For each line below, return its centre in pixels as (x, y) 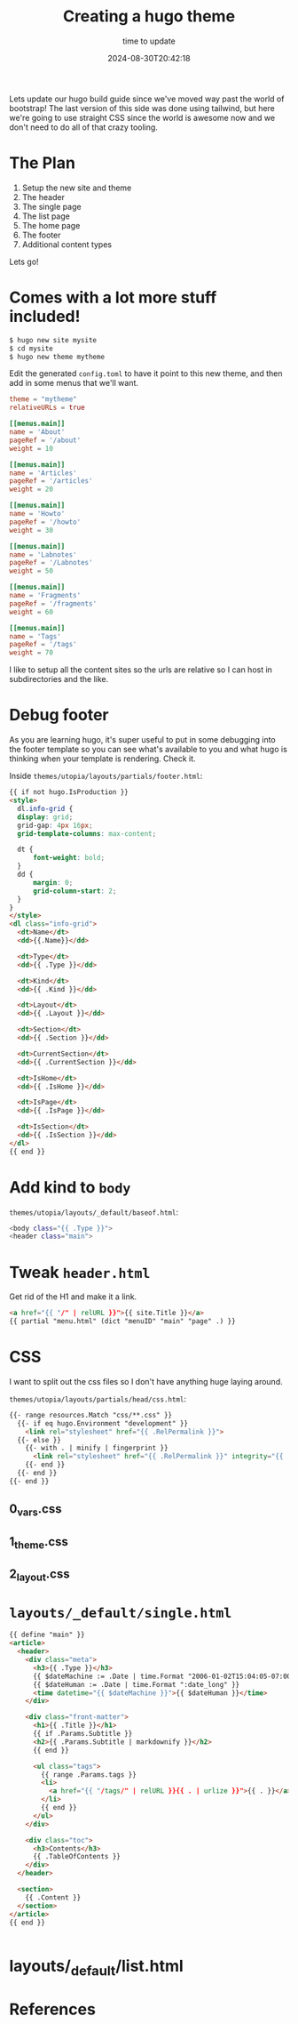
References (52, 2009)
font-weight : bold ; (68, 858)
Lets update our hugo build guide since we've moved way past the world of (147, 99)
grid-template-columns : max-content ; (87, 833)
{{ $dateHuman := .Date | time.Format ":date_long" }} (136, 1684)
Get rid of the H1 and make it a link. (73, 1297)
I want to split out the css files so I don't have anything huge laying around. (146, 1381)
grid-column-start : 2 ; (74, 891)
